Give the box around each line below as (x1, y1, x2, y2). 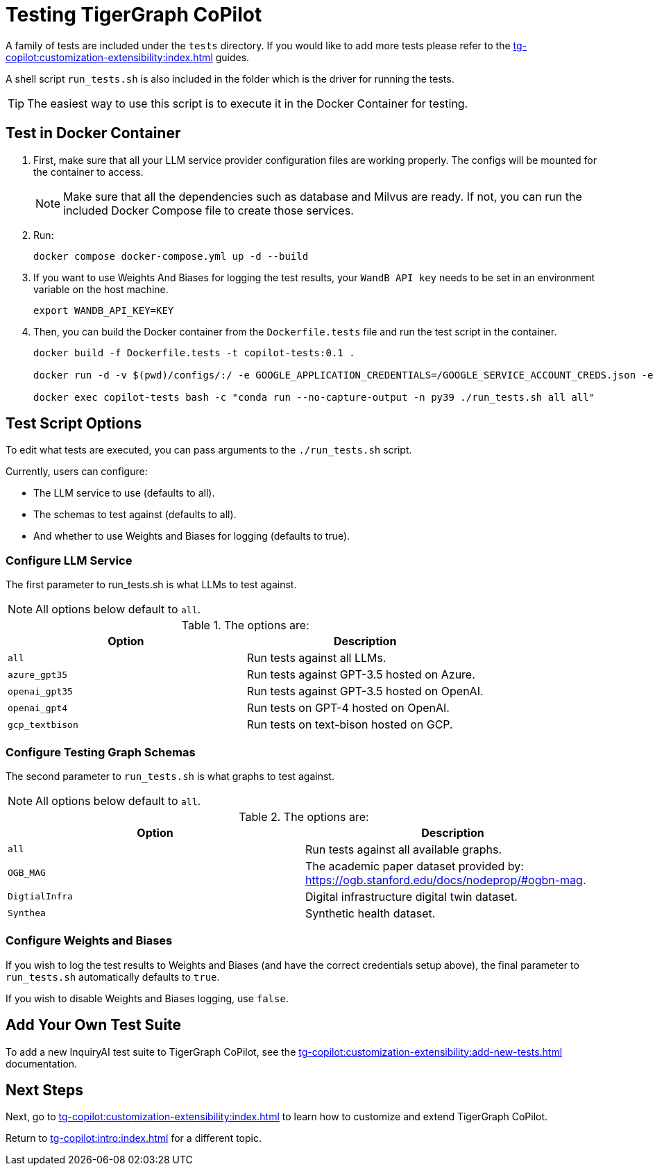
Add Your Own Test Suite (6, 1016, 182, 1034)
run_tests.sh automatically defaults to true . (6, 970, 220, 983)
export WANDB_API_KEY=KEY (33, 304, 174, 316)
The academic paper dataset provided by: (305, 858, 524, 873)
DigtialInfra (8, 891, 73, 902)
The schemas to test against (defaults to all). (33, 508, 237, 521)
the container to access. (33, 165, 144, 178)
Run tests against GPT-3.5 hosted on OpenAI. (246, 684, 484, 699)
